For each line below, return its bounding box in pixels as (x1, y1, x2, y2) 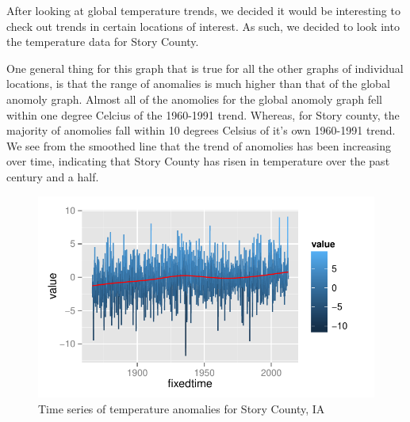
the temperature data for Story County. (6, 33, 199, 50)
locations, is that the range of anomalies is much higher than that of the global (6, 75, 390, 92)
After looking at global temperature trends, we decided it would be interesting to (6, 2, 400, 18)
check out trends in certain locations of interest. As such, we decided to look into (6, 17, 400, 34)
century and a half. (6, 168, 99, 184)
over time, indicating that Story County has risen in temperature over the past (6, 153, 390, 169)
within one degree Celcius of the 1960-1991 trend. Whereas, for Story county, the (6, 106, 400, 123)
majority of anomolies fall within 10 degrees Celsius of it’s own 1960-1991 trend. (6, 122, 396, 139)
